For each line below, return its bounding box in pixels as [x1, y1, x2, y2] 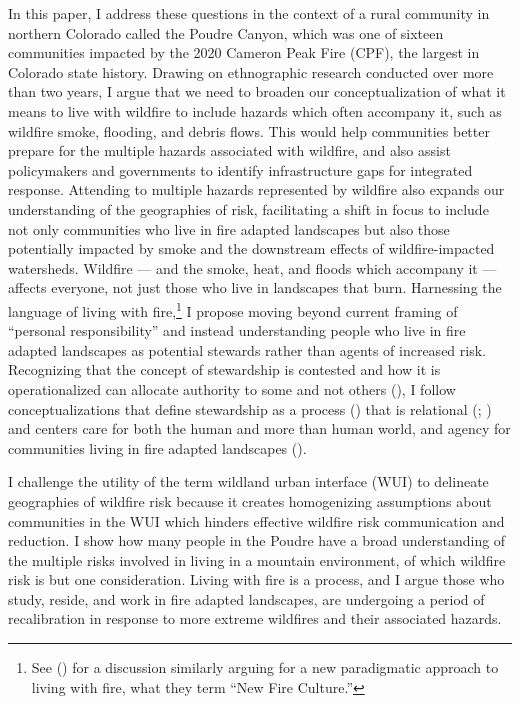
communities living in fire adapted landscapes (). [8, 437, 307, 458]
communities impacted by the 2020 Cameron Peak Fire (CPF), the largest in [8, 42, 480, 63]
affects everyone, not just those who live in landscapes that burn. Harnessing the [8, 277, 502, 298]
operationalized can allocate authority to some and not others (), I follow [8, 378, 456, 399]
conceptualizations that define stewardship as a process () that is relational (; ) [8, 398, 492, 419]
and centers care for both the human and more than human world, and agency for [8, 418, 511, 439]
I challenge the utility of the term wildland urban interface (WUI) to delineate [8, 471, 489, 492]
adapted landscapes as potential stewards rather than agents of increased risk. [8, 339, 486, 360]
